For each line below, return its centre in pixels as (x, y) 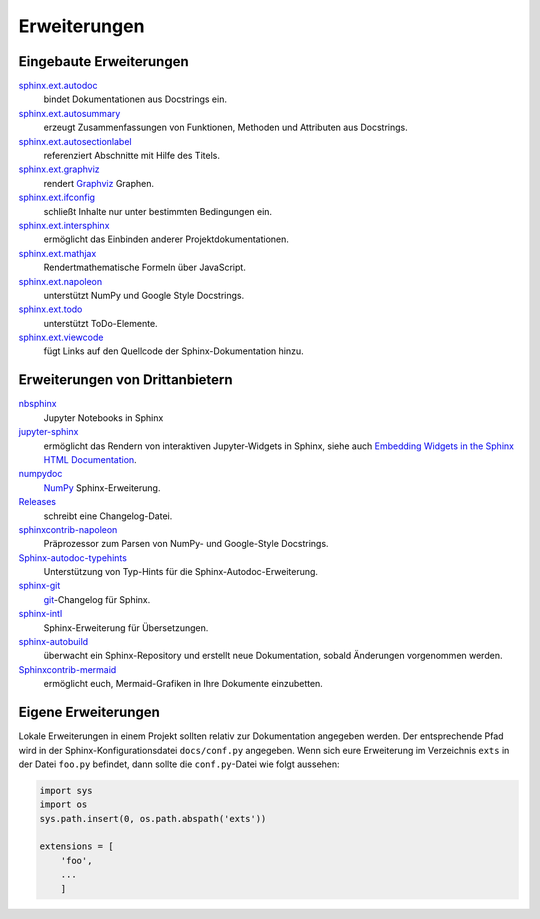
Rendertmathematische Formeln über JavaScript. (145, 267)
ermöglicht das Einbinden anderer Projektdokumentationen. (166, 239)
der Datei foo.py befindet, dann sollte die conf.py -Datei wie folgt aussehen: (179, 764)
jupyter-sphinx (48, 432)
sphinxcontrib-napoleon (68, 529)
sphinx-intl (40, 614)
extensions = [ (76, 846)
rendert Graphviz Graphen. (99, 183)
